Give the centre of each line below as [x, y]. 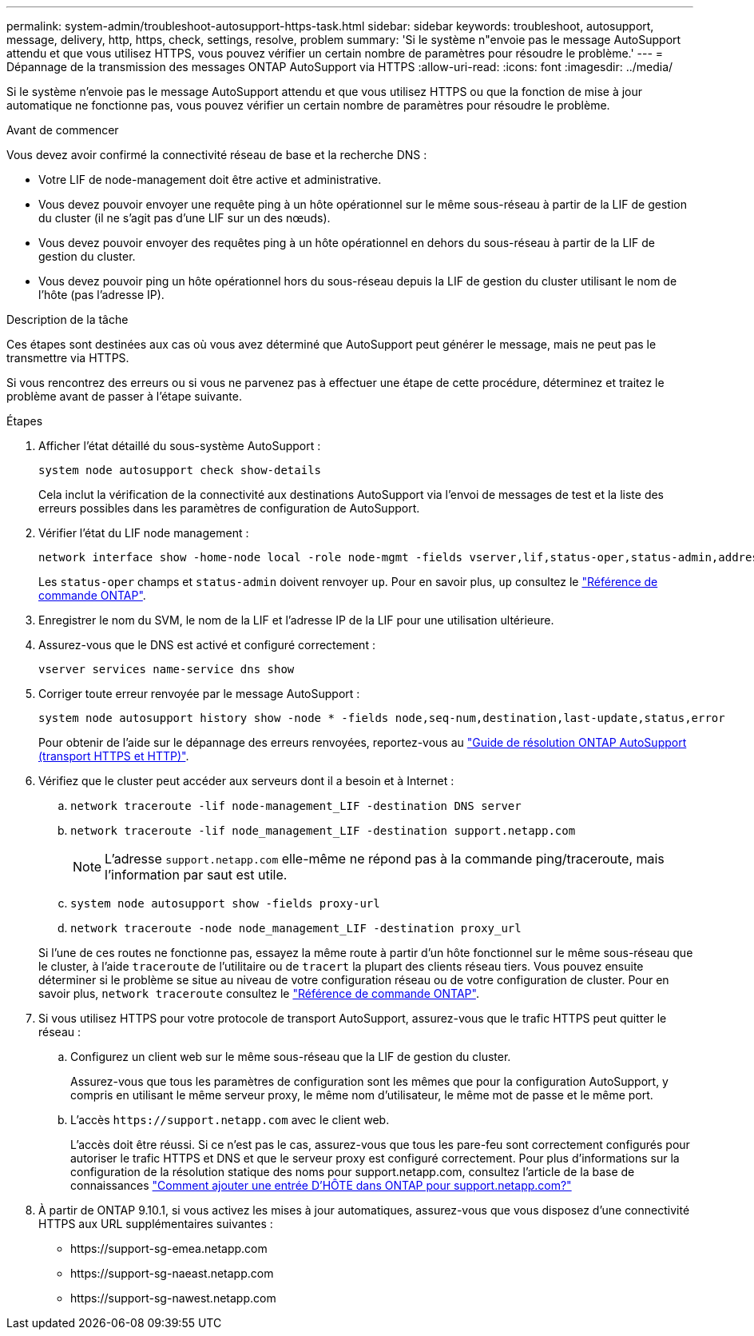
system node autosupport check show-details [180, 470]
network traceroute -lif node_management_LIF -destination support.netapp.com [323, 831]
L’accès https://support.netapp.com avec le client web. [230, 1120]
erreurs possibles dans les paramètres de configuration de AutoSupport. [229, 508]
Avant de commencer [63, 130]
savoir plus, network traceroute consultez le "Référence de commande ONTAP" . [259, 993]
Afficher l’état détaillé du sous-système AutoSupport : [180, 446]
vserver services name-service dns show [167, 669]
